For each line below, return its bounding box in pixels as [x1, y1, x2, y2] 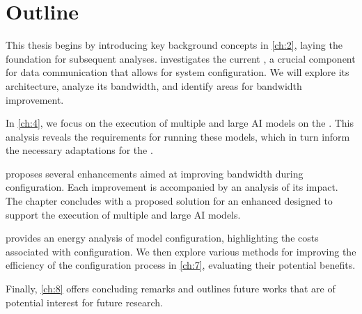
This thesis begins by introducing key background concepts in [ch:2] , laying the [6, 38, 343, 52]
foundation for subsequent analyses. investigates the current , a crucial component [6, 51, 356, 65]
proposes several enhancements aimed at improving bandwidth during [6, 166, 304, 180]
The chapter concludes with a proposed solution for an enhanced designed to [6, 194, 333, 208]
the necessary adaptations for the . [6, 143, 153, 157]
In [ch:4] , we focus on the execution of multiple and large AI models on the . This [6, 116, 354, 130]
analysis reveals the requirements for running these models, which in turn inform [6, 129, 350, 143]
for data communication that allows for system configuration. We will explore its [6, 65, 349, 79]
